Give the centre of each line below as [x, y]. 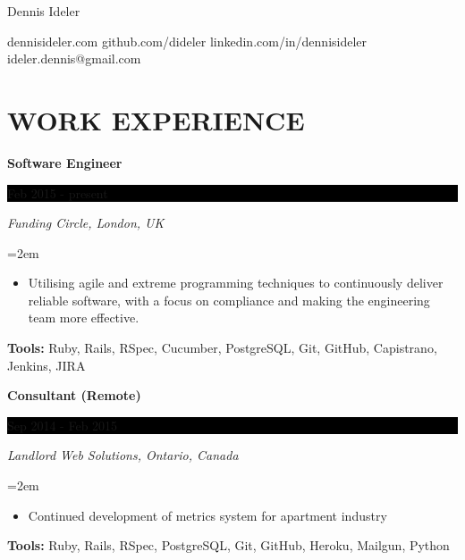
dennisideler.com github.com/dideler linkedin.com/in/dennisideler [187, 41]
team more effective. [84, 318]
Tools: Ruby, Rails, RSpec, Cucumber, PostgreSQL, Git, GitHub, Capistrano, [222, 348]
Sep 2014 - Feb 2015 [63, 425]
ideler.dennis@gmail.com [74, 59]
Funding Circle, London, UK [86, 223]
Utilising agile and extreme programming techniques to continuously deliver [236, 283]
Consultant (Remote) [74, 395]
